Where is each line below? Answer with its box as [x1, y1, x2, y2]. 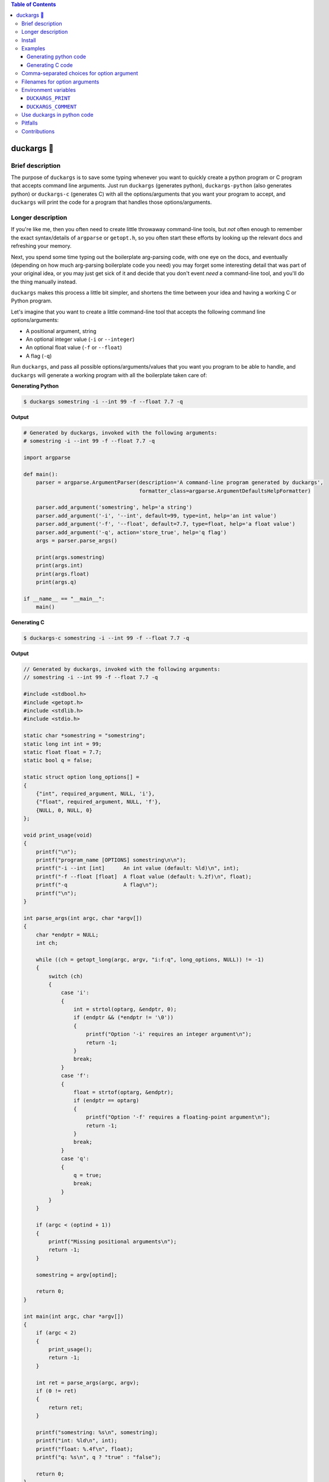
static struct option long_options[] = [23, 774, 139, 781]
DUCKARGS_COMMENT [27, 103, 77, 110]
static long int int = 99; [23, 740, 102, 747]
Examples [21, 44, 46, 52]
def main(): [23, 471, 59, 477]
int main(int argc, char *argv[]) [23, 1313, 124, 1320]
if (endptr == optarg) [73, 1097, 139, 1104]
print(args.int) [36, 562, 83, 569]
